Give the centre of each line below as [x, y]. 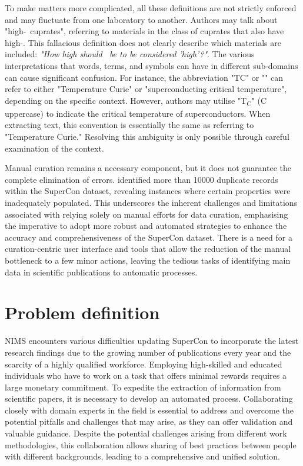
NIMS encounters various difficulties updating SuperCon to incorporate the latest [152, 341]
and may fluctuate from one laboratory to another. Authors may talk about [141, 19]
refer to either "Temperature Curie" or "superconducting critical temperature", [146, 89]
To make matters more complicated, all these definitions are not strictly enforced [151, 8]
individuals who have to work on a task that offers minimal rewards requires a [146, 375]
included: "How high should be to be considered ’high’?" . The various [130, 54]
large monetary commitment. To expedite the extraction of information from [143, 387]
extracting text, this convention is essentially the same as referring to [129, 125]
